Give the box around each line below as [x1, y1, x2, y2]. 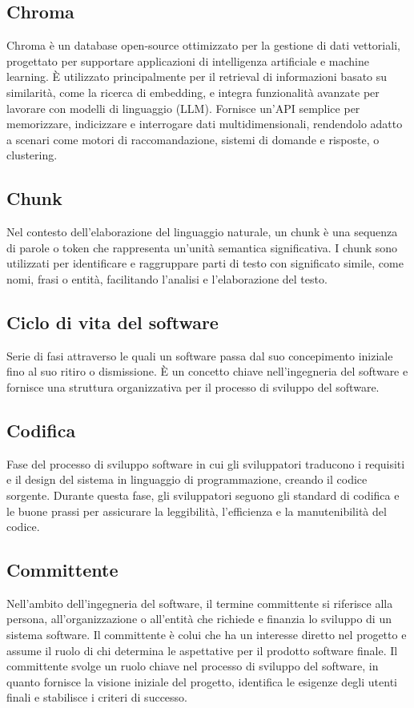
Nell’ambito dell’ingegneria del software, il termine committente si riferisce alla [6, 594, 393, 611]
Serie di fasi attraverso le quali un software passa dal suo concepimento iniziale [6, 347, 393, 364]
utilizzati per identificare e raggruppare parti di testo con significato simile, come [6, 255, 404, 272]
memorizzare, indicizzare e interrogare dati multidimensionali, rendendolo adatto [6, 115, 403, 132]
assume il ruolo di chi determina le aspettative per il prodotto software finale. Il [6, 642, 398, 658]
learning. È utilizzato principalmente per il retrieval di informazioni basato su [6, 68, 388, 85]
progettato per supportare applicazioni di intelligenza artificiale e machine [6, 52, 369, 69]
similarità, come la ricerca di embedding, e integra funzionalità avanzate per [6, 83, 380, 100]
